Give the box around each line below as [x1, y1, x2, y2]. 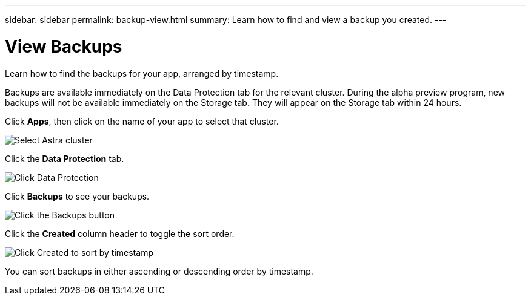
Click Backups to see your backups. [5, 191, 150, 201]
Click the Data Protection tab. [5, 153, 124, 164]
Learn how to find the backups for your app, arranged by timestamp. [5, 68, 279, 79]
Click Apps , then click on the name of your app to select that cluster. [5, 116, 279, 126]
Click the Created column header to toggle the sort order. [5, 228, 235, 239]
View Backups [5, 36, 122, 57]
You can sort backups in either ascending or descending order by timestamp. [5, 266, 313, 276]
